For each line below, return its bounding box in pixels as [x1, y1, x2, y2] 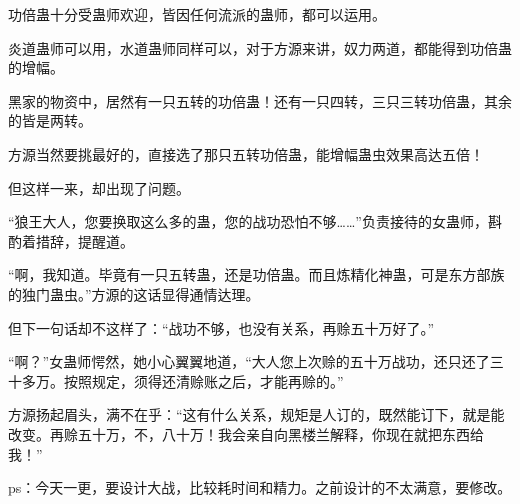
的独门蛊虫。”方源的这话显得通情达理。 [8, 283, 260, 304]
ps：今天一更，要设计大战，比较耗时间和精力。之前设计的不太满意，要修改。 [8, 477, 512, 498]
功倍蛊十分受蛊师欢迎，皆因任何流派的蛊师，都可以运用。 [8, 4, 386, 24]
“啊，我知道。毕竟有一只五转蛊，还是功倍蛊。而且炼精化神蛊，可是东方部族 [8, 264, 505, 285]
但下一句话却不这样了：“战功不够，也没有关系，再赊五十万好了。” [8, 317, 435, 338]
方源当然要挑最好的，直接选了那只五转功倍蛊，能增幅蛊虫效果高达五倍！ [8, 143, 484, 164]
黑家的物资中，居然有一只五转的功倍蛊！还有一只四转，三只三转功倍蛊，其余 [8, 90, 512, 111]
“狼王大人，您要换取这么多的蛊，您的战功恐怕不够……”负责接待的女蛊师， [8, 211, 488, 232]
